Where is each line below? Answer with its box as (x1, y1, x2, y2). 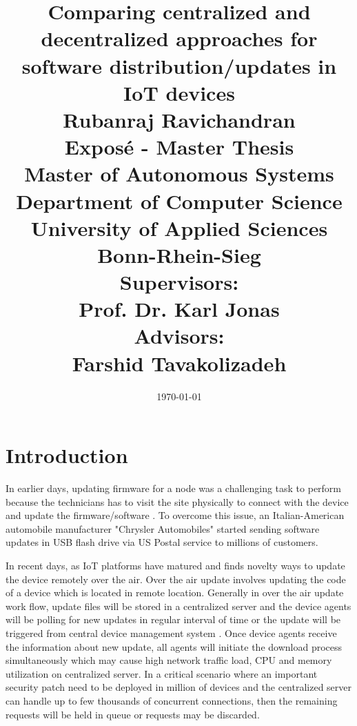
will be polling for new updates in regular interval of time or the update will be (6, 612, 341, 627)
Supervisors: (119, 268, 239, 296)
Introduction (6, 441, 128, 469)
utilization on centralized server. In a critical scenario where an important (6, 666, 318, 680)
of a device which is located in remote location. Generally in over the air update (6, 585, 344, 600)
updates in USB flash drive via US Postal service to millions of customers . (6, 535, 318, 549)
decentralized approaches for (41, 24, 318, 52)
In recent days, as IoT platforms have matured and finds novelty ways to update (6, 558, 345, 573)
